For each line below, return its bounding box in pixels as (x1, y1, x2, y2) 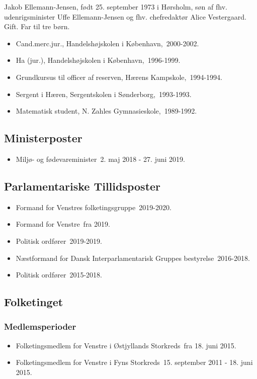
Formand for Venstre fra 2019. (16, 219, 110, 229)
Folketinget (4, 294, 63, 310)
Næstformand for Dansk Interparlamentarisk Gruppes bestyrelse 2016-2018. (16, 252, 250, 263)
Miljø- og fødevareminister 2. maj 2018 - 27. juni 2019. (16, 153, 185, 164)
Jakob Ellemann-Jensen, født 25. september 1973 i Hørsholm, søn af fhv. (4, 2, 227, 12)
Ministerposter (4, 130, 82, 146)
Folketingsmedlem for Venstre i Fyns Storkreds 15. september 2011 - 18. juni (16, 357, 253, 367)
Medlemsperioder (4, 320, 76, 333)
